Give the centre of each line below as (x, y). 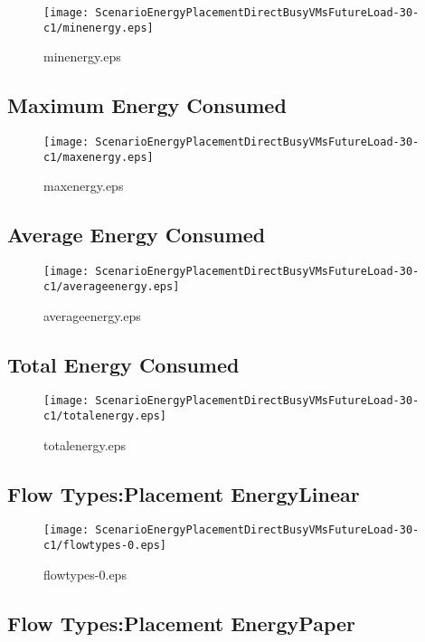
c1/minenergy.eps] (99, 28)
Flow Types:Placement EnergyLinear (184, 493)
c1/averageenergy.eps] (112, 286)
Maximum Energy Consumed (147, 105)
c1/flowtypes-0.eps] (105, 546)
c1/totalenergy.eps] (105, 415)
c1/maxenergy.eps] (99, 157)
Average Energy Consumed (137, 235)
